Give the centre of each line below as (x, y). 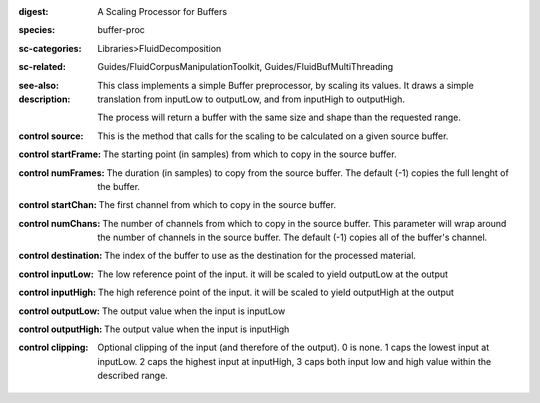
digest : (33, 11)
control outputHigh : (60, 329)
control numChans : (59, 223)
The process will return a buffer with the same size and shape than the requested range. (279, 117)
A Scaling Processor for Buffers (162, 11)
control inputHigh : (57, 292)
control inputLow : (56, 274)
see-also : (39, 85)
